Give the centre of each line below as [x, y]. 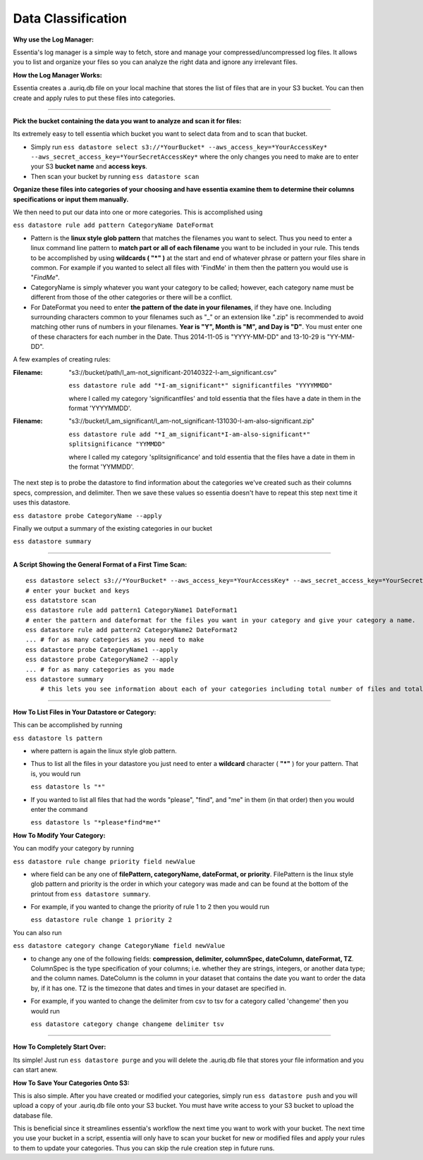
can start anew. [35, 1070]
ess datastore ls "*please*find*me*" [96, 822]
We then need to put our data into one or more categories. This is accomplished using [138, 212]
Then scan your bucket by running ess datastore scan [115, 176]
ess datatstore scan [61, 600]
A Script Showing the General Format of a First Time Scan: [100, 564]
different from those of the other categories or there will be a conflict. [131, 297]
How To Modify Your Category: [59, 835]
